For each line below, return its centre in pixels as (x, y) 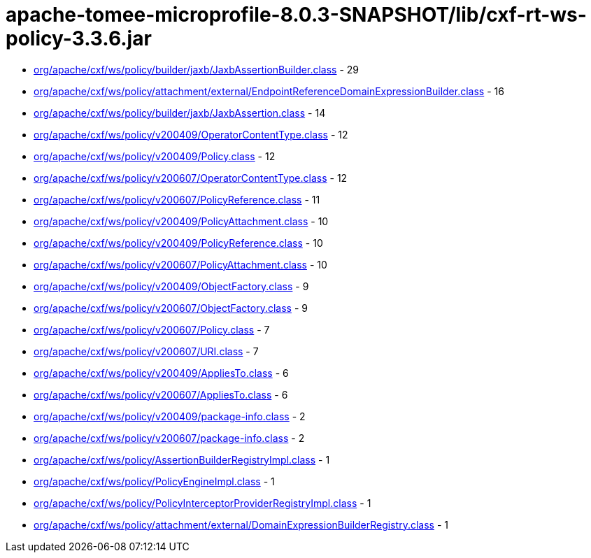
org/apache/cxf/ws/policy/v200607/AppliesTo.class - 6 (161, 394)
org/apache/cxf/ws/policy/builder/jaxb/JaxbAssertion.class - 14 (180, 113)
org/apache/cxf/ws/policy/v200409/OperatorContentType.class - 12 (191, 134)
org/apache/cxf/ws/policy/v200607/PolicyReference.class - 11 (177, 199)
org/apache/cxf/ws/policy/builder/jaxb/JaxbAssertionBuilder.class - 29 (197, 69)
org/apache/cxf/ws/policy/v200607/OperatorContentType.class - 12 (191, 178)
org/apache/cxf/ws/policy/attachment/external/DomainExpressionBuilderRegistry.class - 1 (241, 524)
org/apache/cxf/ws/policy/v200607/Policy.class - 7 (152, 329)
